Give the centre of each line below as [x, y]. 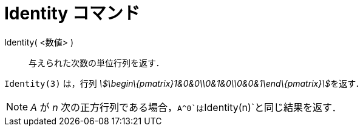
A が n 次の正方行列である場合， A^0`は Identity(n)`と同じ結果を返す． [186, 107]
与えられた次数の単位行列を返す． [97, 62]
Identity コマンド [72, 13]
